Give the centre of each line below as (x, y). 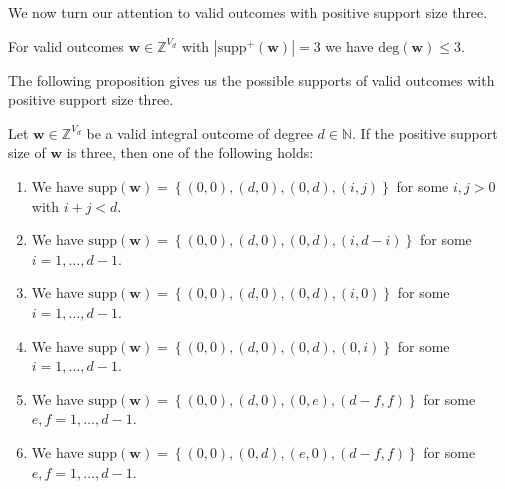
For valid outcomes (66, 45)
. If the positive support (425, 132)
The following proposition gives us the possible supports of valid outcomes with (251, 79)
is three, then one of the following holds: (190, 152)
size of (27, 152)
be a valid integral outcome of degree (199, 132)
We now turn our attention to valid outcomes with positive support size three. (248, 12)
